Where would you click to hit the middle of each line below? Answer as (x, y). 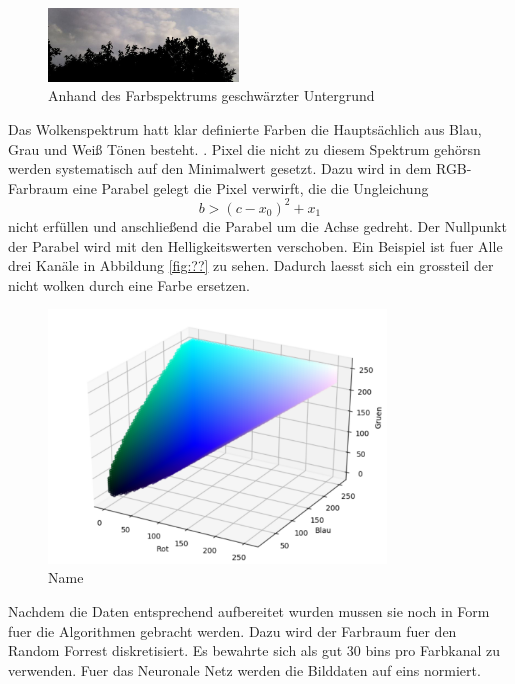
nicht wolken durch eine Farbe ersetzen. (129, 284)
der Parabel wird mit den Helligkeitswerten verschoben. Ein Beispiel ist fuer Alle (255, 245)
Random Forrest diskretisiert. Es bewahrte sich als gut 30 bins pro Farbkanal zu (254, 650)
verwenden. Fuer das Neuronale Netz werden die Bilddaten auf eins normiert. (244, 669)
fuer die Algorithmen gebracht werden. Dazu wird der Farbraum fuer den (232, 630)
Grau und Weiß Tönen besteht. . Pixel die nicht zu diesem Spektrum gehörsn (244, 148)
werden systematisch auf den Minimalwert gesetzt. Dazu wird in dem (220, 168)
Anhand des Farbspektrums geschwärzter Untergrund (211, 95)
